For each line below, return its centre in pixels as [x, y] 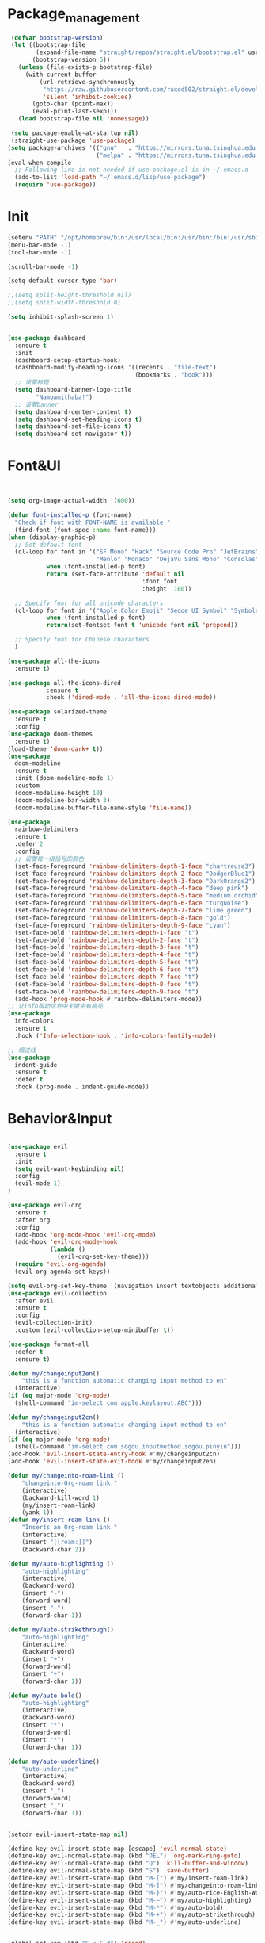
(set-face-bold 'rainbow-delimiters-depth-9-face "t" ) [107, 992]
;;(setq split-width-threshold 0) [64, 303]
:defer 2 [29, 844]
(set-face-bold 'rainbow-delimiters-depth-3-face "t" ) [107, 947]
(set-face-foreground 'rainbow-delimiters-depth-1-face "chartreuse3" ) [135, 866]
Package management [74, 15]
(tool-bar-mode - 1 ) [40, 252]
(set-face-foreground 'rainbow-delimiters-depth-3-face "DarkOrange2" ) [135, 881]
